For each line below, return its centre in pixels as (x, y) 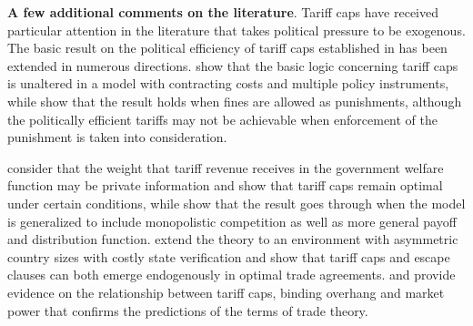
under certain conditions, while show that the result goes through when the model (236, 203)
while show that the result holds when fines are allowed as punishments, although (235, 101)
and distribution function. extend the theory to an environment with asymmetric (233, 239)
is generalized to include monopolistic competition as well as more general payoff (232, 221)
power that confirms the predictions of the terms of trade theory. (188, 310)
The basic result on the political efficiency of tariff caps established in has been (227, 48)
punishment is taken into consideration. (117, 137)
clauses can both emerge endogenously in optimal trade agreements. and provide (231, 275)
